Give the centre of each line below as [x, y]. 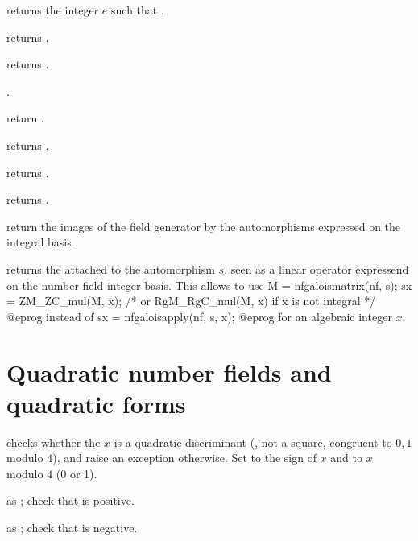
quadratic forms [96, 403]
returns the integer [53, 10]
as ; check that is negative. [72, 527]
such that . [138, 10]
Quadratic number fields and [169, 372]
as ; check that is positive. [70, 500]
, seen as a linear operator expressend [317, 268]
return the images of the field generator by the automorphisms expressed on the [204, 226]
